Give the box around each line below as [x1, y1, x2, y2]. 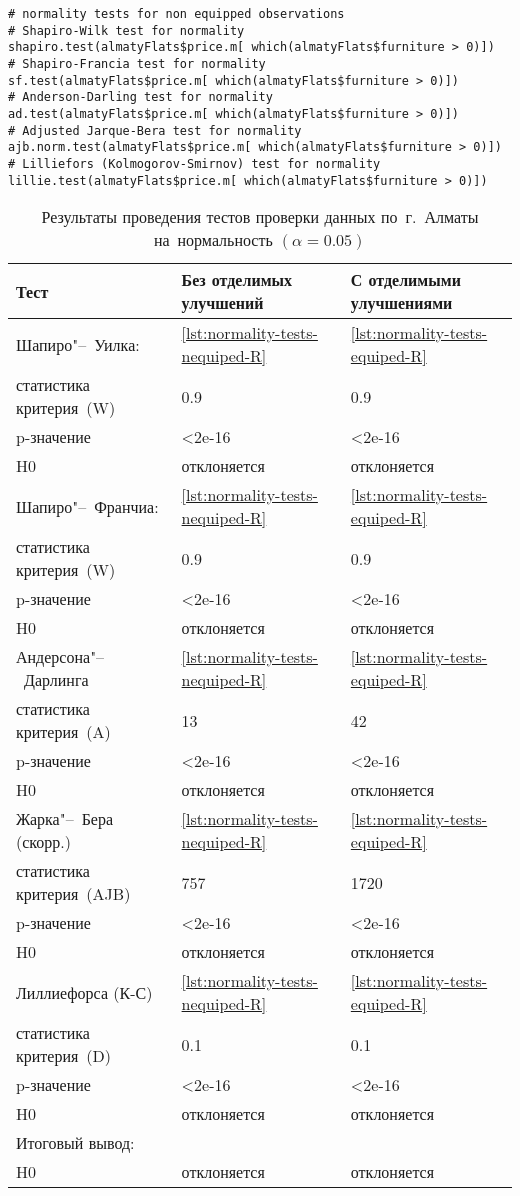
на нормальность [153, 228, 273, 252]
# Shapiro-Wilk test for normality [8, 23, 245, 38]
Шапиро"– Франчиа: [16, 494, 159, 518]
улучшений [181, 291, 264, 315]
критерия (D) [16, 1044, 112, 1068]
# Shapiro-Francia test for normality [8, 56, 266, 71]
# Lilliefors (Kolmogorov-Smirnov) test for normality [8, 156, 381, 171]
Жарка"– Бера [16, 807, 114, 831]
